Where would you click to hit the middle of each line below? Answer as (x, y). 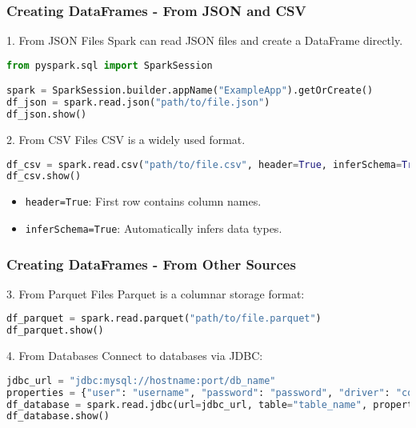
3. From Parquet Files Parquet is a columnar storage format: (156, 293)
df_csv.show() (44, 176)
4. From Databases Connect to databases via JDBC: (135, 356)
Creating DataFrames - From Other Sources (151, 264)
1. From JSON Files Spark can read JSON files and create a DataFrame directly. (205, 40)
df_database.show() (58, 416)
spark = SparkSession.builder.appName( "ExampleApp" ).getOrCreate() (190, 91)
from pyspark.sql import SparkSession (110, 65)
